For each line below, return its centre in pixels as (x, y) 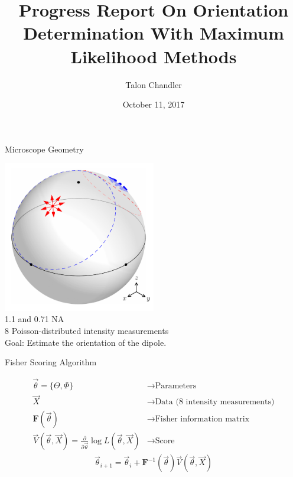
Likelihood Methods (154, 56)
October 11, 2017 (154, 104)
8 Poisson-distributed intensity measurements (87, 331)
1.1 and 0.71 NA (35, 319)
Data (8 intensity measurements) (215, 402)
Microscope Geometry (44, 149)
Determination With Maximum (154, 33)
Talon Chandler (154, 84)
